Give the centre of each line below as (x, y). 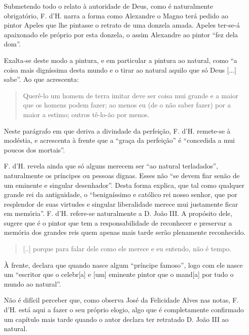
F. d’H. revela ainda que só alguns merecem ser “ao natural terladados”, (111, 166)
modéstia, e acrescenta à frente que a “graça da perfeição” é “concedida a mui (119, 140)
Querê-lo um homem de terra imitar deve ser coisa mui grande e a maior (131, 95)
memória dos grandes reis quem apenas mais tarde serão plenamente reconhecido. (125, 232)
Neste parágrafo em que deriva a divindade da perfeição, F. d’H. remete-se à (117, 130)
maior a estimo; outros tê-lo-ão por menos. (86, 114)
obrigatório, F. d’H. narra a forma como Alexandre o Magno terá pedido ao (116, 15)
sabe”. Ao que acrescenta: (41, 79)
